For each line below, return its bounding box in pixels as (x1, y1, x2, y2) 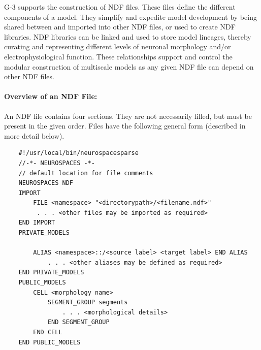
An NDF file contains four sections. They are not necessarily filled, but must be (4, 110, 252, 121)
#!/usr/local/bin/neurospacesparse (18, 149, 139, 157)
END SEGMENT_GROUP (47, 319, 110, 326)
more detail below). (4, 130, 64, 141)
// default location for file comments (18, 169, 153, 177)
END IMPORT (18, 219, 55, 227)
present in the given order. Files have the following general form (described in (4, 120, 246, 131)
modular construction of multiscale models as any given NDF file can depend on (4, 61, 254, 72)
